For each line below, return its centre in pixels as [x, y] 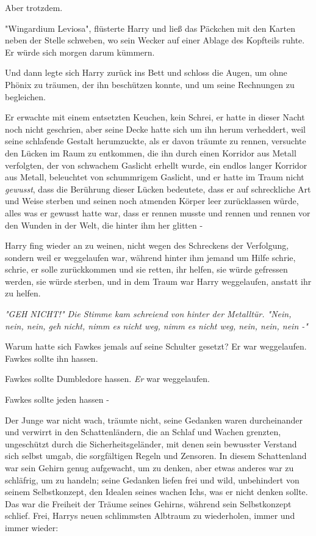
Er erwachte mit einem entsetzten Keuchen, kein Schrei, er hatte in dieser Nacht [155, 117]
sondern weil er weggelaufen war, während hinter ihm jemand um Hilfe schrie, [150, 257]
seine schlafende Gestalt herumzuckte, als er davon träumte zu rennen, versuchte [156, 141]
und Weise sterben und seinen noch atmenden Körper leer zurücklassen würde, [152, 201]
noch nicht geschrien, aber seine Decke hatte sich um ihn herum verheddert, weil [155, 129]
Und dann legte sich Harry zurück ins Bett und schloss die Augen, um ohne [146, 72]
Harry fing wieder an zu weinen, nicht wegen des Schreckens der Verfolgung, [147, 245]
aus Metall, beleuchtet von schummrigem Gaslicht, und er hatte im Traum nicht [155, 177]
